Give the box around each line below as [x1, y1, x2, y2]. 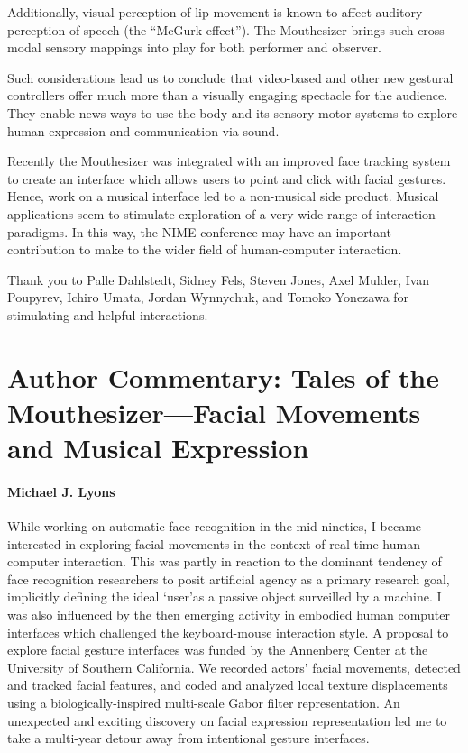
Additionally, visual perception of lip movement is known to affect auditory [7, 3, 423, 21]
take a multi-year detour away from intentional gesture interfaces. [7, 729, 370, 748]
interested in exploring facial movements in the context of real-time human [7, 534, 420, 553]
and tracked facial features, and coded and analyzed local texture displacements [7, 675, 448, 694]
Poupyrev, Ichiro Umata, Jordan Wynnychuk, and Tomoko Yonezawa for [7, 288, 409, 307]
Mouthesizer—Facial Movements [7, 393, 421, 430]
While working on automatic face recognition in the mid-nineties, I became [7, 517, 422, 536]
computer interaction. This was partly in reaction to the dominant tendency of [7, 552, 442, 571]
